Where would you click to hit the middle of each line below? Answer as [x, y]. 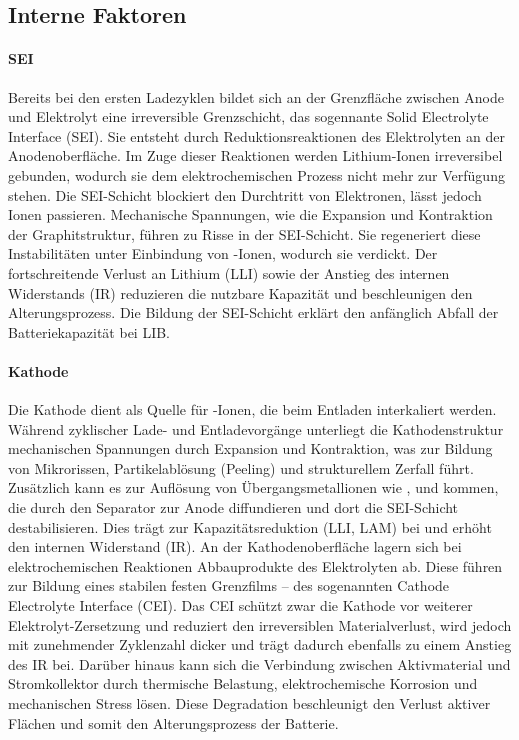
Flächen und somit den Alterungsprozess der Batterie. [173, 722]
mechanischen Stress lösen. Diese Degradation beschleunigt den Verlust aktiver [249, 703]
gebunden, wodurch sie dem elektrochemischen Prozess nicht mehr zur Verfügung [256, 174]
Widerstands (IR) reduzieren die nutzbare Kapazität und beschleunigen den [240, 292]
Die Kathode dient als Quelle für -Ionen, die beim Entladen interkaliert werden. [252, 409]
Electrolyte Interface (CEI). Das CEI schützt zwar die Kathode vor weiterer [240, 605]
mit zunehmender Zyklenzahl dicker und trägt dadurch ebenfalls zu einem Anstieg [260, 644]
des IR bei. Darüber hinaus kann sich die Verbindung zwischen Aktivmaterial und [259, 663]
